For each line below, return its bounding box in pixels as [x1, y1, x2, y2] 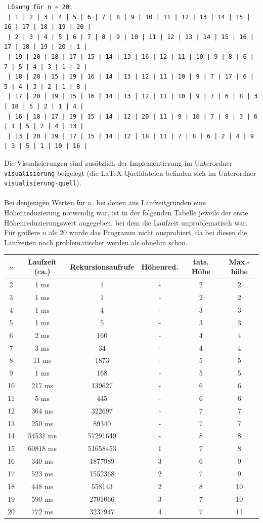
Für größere [4, 227, 40, 238]
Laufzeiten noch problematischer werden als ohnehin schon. [4, 237, 188, 247]
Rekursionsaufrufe [70, 261, 135, 272]
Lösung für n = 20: [8, 4, 73, 11]
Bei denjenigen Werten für [4, 197, 85, 208]
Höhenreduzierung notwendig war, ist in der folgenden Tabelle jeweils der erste [4, 207, 248, 217]
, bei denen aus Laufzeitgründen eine [92, 197, 206, 208]
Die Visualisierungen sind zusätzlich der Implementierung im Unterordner [4, 157, 233, 168]
